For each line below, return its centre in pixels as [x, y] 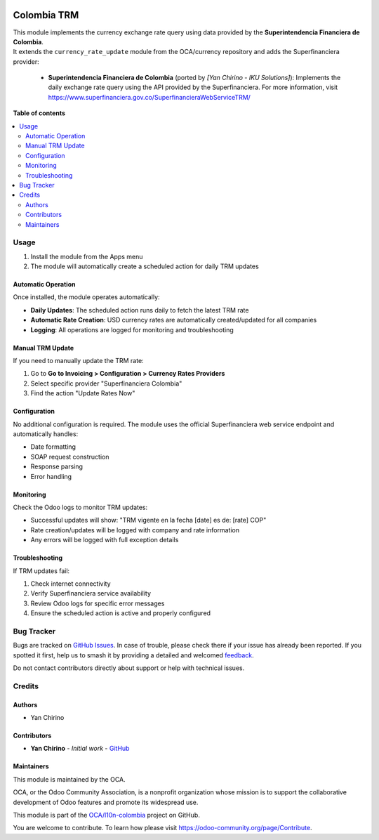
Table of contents [39, 113]
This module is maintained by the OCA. [69, 779]
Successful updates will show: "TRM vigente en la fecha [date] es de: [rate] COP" [148, 520]
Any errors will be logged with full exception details [105, 540]
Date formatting [53, 447]
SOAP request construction [70, 457]
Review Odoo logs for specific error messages [98, 603]
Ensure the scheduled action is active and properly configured [120, 613]
